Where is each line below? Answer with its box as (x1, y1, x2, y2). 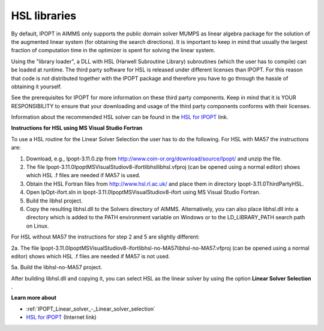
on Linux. (26, 222, 49, 229)
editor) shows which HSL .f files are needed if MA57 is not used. (11, 252, 170, 260)
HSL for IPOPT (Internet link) (26, 314, 97, 321)
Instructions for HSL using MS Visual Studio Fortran (11, 124, 143, 132)
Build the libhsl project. (26, 197, 83, 204)
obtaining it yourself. (11, 83, 62, 90)
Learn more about (11, 294, 57, 302)
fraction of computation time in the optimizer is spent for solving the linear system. (11, 47, 215, 54)
